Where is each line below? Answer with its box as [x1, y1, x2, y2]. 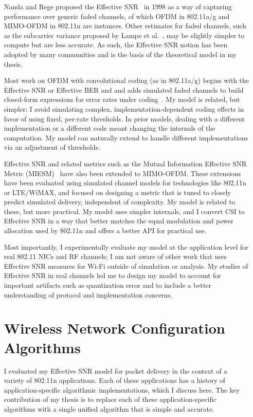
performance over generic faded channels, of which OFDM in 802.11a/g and [4, 11, 230, 21]
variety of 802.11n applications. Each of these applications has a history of [4, 375, 225, 385]
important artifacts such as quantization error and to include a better [4, 280, 212, 290]
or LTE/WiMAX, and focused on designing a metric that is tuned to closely [4, 187, 231, 197]
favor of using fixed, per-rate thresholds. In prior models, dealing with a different [4, 113, 245, 123]
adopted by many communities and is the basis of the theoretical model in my [4, 49, 237, 59]
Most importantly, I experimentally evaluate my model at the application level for [4, 241, 249, 252]
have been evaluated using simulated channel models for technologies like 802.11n [4, 178, 247, 188]
